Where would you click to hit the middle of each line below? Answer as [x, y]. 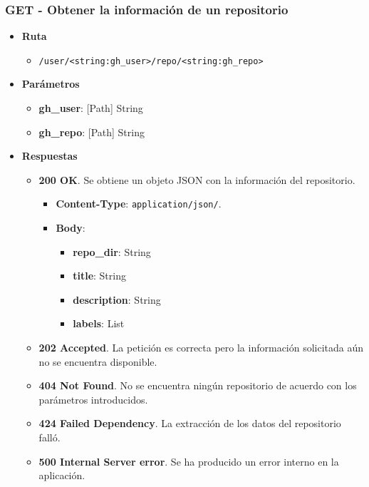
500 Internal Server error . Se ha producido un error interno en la [189, 461]
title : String [99, 276]
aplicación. [62, 475]
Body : [71, 228]
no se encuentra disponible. [98, 361]
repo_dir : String [112, 251]
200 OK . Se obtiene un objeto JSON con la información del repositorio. [197, 179]
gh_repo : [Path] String [92, 132]
